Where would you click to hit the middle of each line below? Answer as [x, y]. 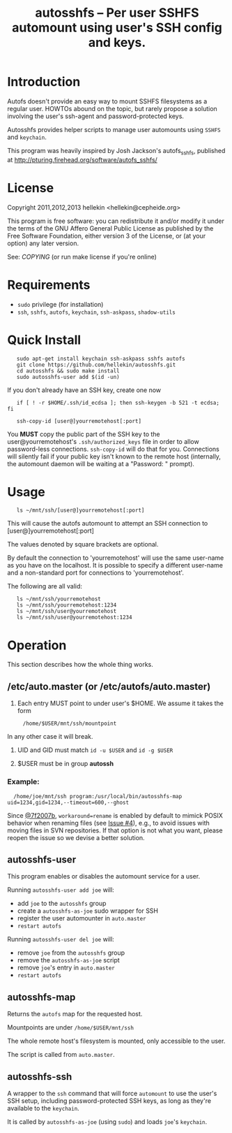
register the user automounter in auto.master [82, 918]
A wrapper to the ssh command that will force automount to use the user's [112, 1093]
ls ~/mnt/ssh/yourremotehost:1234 [67, 605]
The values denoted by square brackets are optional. [83, 544]
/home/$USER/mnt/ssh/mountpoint [70, 724]
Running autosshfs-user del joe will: [61, 939]
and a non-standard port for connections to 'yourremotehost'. [96, 573]
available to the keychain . [44, 1108]
